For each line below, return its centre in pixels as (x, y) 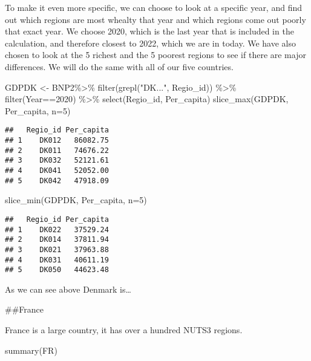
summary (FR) (31, 350)
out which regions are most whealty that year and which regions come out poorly (155, 19)
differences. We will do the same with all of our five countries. (119, 66)
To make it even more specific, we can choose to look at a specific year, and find (154, 7)
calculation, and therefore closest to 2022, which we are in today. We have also (150, 43)
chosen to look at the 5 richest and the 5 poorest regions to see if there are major (155, 55)
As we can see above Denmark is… (68, 289)
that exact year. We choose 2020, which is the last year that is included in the (149, 31)
